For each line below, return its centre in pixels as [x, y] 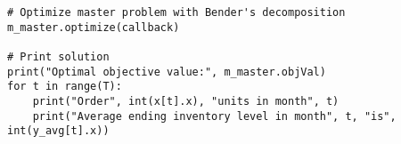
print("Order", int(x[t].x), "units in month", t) [186, 101]
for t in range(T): [65, 87]
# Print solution [58, 56]
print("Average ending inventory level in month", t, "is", [214, 116]
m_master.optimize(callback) [94, 27]
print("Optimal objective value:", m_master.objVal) [167, 72]
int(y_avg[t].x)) [58, 131]
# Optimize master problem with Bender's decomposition [176, 12]
